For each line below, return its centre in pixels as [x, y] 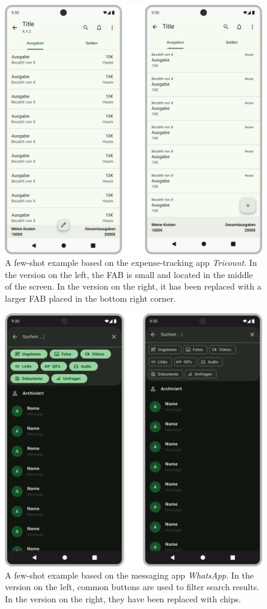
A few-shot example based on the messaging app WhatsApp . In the [130, 575]
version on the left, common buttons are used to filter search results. [132, 587]
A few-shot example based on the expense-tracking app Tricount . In [131, 263]
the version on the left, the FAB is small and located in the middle [129, 274]
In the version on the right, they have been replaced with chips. [123, 598]
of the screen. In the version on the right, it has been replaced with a [133, 286]
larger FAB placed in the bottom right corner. [90, 298]
